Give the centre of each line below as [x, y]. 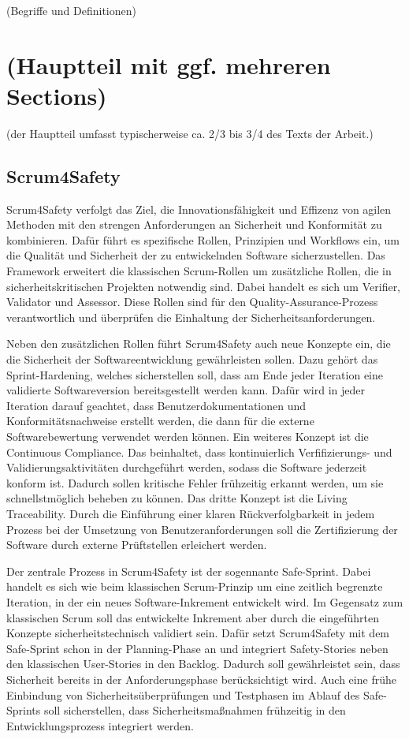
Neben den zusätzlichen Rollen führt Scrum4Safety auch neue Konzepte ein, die [199, 343]
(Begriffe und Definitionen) [71, 10]
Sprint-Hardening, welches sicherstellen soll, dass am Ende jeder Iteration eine [195, 374]
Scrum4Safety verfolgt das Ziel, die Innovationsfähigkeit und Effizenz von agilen [199, 209]
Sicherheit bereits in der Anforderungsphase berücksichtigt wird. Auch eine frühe [201, 679]
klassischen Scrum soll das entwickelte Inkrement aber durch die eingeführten [193, 617]
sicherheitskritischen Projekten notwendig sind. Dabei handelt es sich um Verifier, [204, 286]
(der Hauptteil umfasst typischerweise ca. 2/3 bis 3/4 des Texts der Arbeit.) [190, 133]
